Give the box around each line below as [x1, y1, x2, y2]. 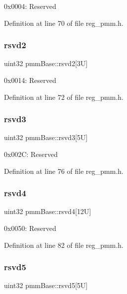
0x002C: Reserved [4, 149, 58, 159]
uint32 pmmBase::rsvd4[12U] [4, 206, 91, 217]
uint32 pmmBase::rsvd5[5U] [4, 280, 88, 291]
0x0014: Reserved [4, 75, 56, 85]
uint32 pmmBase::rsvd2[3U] [4, 58, 88, 69]
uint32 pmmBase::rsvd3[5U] [4, 132, 88, 143]
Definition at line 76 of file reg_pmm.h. [4, 165, 124, 176]
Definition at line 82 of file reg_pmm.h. [4, 239, 124, 250]
